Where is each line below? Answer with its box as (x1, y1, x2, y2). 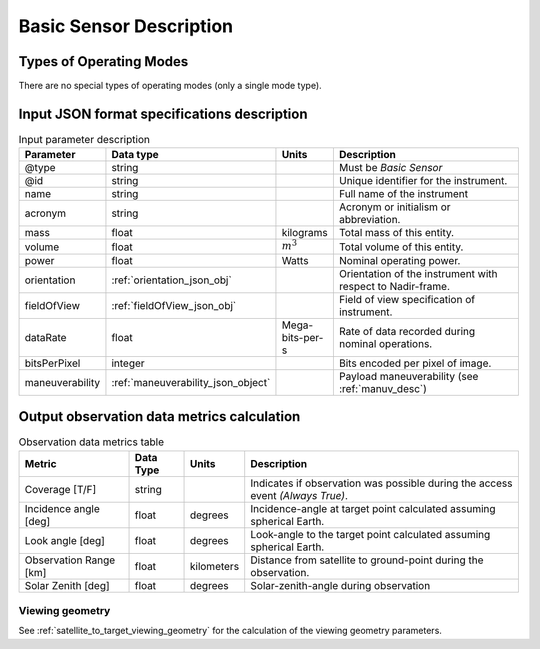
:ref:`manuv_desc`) (338, 381, 427, 395)
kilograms (281, 226, 329, 240)
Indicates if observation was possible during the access (250, 476, 513, 490)
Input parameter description (18, 133, 150, 147)
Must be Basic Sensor (338, 161, 443, 175)
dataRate (24, 330, 67, 344)
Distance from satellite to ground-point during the (250, 553, 484, 567)
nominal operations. (338, 336, 433, 350)
